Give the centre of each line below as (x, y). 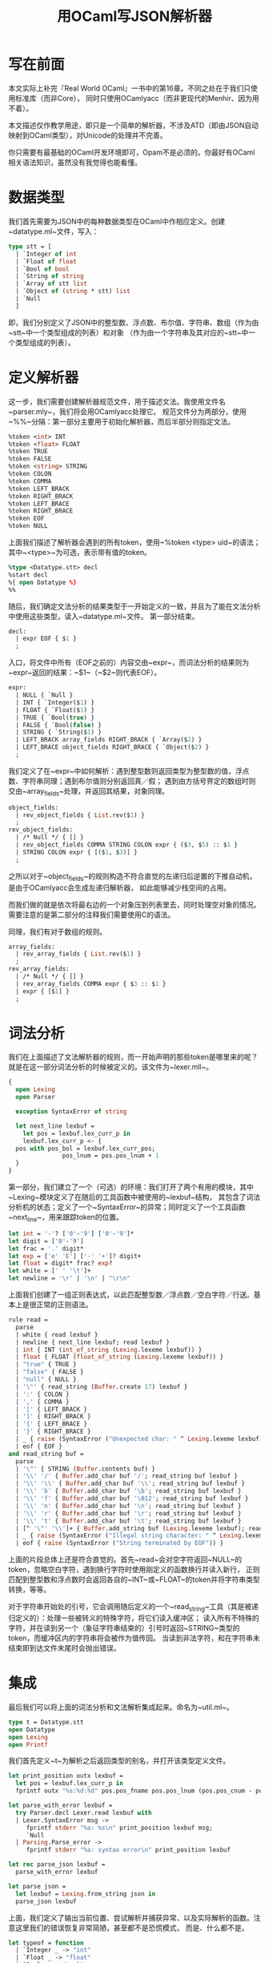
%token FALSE (30, 459)
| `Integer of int (46, 254)
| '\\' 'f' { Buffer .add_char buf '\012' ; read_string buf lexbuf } (132, 1498)
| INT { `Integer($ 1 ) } (55, 702)
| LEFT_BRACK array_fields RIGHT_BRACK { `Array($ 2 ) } (109, 740)
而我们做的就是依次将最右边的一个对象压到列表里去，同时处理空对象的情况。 (134, 904)
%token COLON (30, 474)
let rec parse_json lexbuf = (57, 1864)
